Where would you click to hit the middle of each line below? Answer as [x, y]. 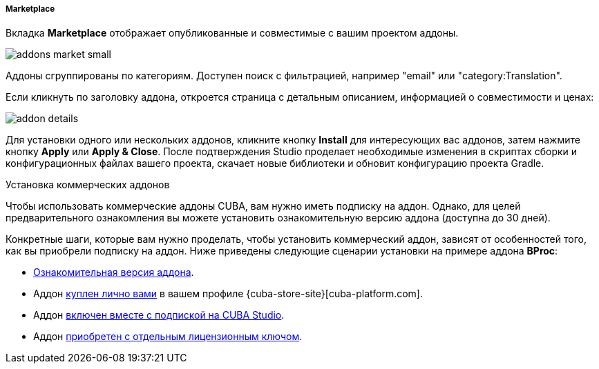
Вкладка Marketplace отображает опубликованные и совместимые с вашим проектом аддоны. [232, 33]
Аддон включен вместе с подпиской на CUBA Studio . [159, 315]
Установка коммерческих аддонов [88, 185]
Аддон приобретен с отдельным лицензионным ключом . [168, 337]
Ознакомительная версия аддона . [114, 272]
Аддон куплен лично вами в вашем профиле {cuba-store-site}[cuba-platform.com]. [228, 294]
